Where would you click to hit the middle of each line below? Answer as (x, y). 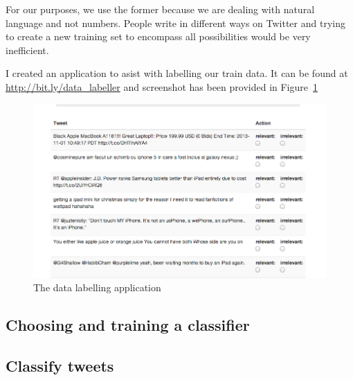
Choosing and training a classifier (128, 325)
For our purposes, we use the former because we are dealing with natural (160, 9)
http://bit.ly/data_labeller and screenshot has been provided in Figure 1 (162, 86)
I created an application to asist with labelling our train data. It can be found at (177, 73)
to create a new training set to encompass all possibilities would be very (158, 36)
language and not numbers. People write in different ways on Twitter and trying (175, 23)
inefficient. (27, 50)
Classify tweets (60, 365)
